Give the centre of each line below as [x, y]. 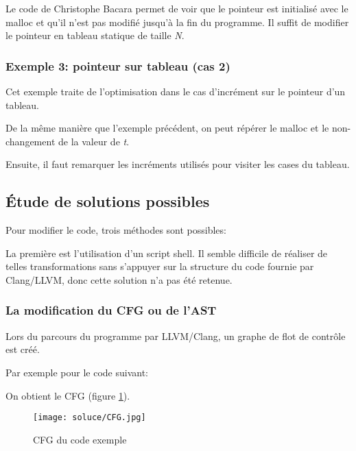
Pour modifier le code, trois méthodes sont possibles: [116, 230]
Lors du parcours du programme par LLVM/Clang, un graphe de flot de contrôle [176, 336]
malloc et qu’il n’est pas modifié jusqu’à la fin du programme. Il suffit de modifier [177, 22]
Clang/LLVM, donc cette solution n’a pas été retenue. [119, 279]
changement [31, 141]
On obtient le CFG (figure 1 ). [68, 395]
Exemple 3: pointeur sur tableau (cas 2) [118, 65]
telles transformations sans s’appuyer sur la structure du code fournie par [160, 266]
